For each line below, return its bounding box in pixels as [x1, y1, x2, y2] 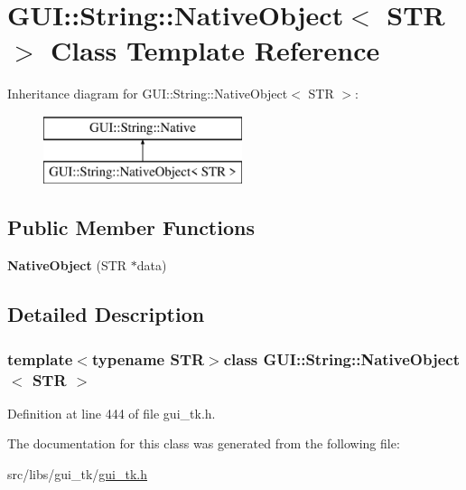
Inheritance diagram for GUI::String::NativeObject [7, 84, 288, 103]
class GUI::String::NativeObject [223, 347, 461, 370]
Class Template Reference [51, 32, 380, 69]
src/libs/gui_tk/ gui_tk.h [7, 464, 148, 483]
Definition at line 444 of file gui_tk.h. [7, 403, 216, 422]
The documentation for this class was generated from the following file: [7, 434, 400, 453]
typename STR [91, 347, 205, 370]
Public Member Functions [7, 213, 255, 241]
